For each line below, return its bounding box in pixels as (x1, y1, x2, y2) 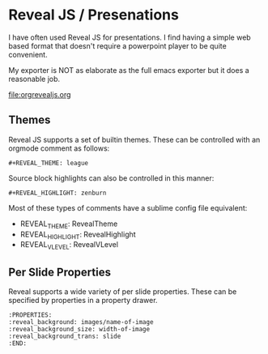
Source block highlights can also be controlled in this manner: (8, 173, 215, 183)
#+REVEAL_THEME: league (8, 159, 89, 167)
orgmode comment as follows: (8, 143, 110, 153)
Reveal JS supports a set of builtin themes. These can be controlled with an (8, 134, 261, 144)
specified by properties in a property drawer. (8, 295, 158, 305)
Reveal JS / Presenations (8, 6, 180, 24)
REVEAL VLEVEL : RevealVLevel (19, 240, 119, 252)
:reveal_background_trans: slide (8, 332, 121, 340)
